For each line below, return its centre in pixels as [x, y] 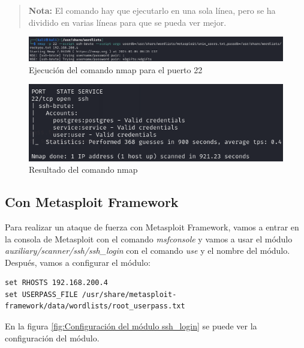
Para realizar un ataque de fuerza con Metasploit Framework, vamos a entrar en [152, 226]
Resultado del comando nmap [83, 169]
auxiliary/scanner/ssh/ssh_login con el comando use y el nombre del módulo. [148, 250]
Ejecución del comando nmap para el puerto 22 [116, 69]
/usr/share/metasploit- [129, 294]
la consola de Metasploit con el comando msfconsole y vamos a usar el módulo [149, 238]
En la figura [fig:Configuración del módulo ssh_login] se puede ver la [131, 326]
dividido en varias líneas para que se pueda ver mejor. [127, 22]
